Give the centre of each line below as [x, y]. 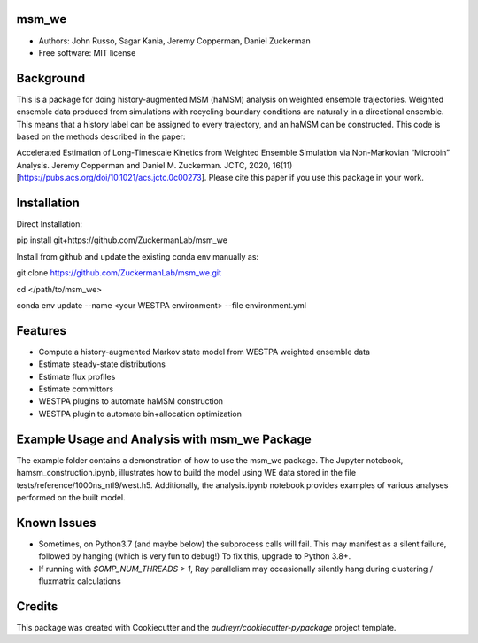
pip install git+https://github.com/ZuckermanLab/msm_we [122, 240]
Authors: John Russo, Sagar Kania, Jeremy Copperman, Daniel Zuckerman [175, 41]
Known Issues [56, 523]
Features [41, 331]
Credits [37, 606]
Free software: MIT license [87, 52]
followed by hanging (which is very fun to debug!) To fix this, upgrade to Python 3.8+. [195, 556]
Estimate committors [76, 389]
